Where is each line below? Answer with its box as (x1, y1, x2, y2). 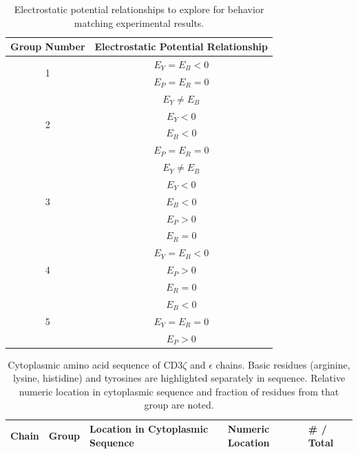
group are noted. (144, 398, 214, 412)
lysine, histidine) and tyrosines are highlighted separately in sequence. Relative (12, 371, 346, 385)
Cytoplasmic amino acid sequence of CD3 (8, 357, 183, 371)
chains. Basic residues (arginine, (215, 357, 350, 371)
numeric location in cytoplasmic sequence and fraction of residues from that (19, 384, 339, 398)
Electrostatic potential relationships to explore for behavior (14, 2, 264, 16)
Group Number (10, 39, 85, 54)
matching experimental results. (74, 15, 204, 30)
